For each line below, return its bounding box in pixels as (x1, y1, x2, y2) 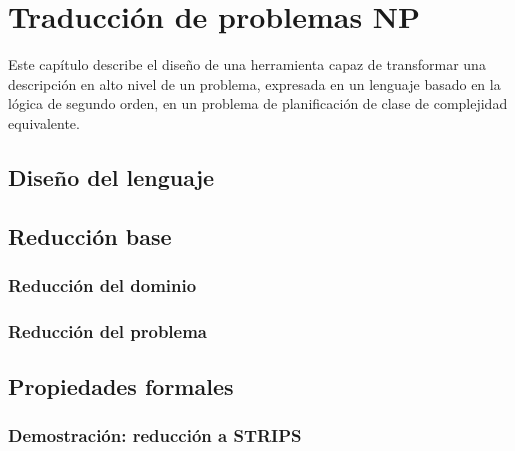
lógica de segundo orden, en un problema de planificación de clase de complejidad (8, 93, 508, 114)
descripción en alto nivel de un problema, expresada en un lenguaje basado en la (8, 73, 501, 94)
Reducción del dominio (8, 272, 197, 297)
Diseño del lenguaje (8, 161, 215, 192)
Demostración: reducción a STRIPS (8, 423, 302, 448)
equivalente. (8, 112, 80, 133)
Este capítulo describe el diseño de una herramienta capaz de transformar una (8, 54, 486, 75)
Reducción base (8, 220, 172, 251)
